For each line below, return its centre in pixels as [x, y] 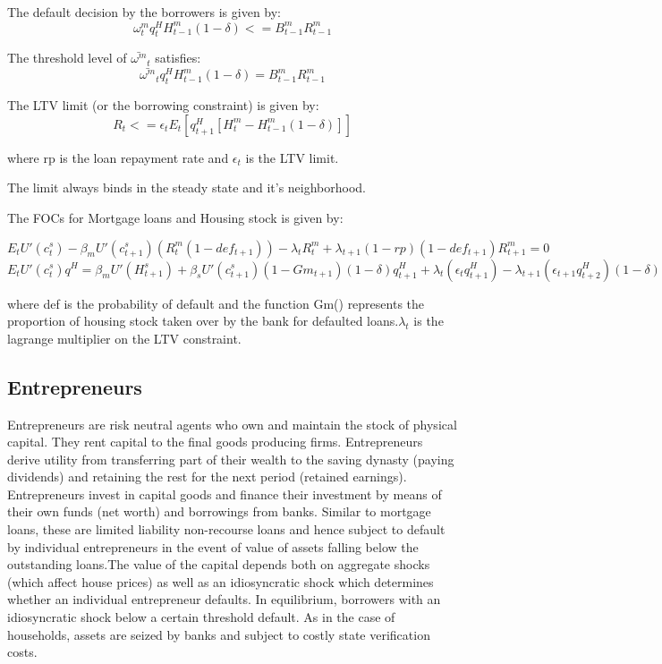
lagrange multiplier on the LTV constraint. [124, 338]
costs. [22, 652]
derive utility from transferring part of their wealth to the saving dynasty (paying [231, 459]
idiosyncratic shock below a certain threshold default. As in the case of [201, 617]
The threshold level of [67, 58]
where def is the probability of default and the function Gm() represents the [216, 303]
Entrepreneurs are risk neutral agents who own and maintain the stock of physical [232, 424]
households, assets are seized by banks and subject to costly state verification [219, 634]
